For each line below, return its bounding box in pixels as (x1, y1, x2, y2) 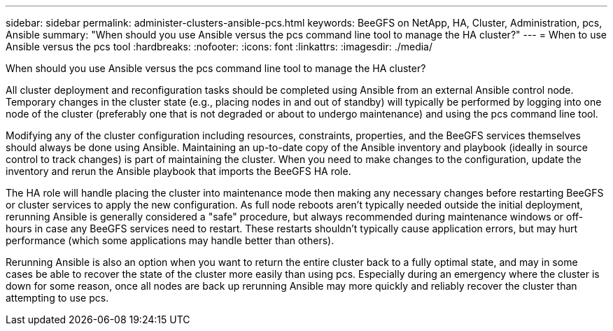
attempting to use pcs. (6, 292, 109, 304)
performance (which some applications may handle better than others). (6, 234, 334, 246)
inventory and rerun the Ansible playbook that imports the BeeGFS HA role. (6, 165, 351, 177)
